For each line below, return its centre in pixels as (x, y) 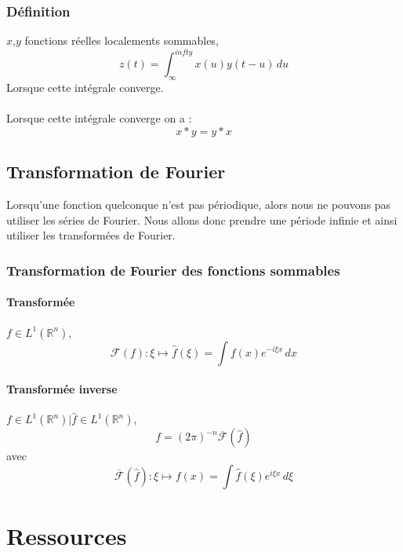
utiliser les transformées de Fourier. (91, 235)
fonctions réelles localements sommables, (122, 40)
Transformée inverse (62, 389)
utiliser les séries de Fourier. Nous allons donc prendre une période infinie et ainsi (202, 219)
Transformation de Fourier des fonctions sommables (173, 270)
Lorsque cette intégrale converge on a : (99, 118)
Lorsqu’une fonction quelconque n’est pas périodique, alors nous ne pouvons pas (199, 205)
